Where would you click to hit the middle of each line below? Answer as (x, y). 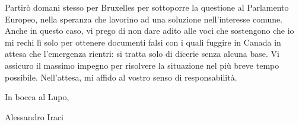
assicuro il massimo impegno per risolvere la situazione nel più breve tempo (142, 65)
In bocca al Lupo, (37, 97)
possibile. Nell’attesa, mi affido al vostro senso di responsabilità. (121, 77)
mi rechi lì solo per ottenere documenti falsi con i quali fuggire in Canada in (143, 42)
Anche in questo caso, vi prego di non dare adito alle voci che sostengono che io (149, 31)
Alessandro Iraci (34, 116)
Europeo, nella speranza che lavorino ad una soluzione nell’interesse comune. (144, 19)
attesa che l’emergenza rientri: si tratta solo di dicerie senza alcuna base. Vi (142, 54)
